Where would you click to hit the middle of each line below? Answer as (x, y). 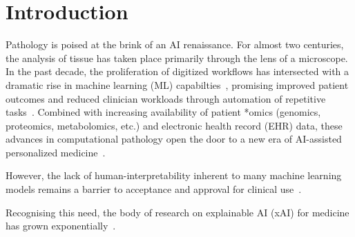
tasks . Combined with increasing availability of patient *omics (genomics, (163, 112)
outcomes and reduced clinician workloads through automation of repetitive (166, 98)
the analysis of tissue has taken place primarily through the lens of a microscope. (177, 58)
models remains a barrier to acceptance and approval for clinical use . (154, 189)
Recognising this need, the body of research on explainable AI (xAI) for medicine (177, 212)
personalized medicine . (56, 152)
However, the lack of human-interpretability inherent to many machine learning (174, 175)
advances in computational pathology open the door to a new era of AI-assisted (174, 139)
